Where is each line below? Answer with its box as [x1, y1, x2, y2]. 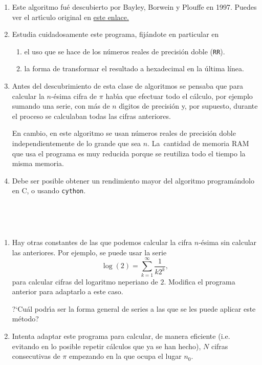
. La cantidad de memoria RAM [147, 138, 249, 148]
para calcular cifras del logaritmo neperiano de [12, 276, 158, 287]
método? [12, 313, 39, 324]
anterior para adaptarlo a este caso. [12, 286, 123, 297]
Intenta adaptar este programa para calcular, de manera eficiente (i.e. [12, 330, 230, 341]
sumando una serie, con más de [12, 100, 110, 111]
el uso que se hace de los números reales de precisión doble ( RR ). [24, 46, 225, 56]
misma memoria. [12, 158, 64, 169]
